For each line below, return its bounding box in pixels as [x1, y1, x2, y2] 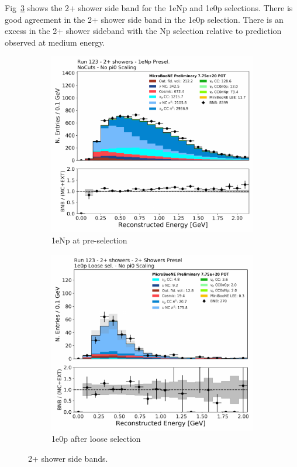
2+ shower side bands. [28, 452, 108, 464]
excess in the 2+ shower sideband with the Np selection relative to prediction [5, 25, 282, 37]
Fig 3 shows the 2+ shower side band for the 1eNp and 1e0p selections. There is [5, 2, 293, 13]
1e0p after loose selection [51, 432, 141, 445]
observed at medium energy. [5, 36, 105, 48]
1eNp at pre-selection [51, 234, 127, 246]
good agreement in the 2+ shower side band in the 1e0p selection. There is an [5, 13, 284, 25]
